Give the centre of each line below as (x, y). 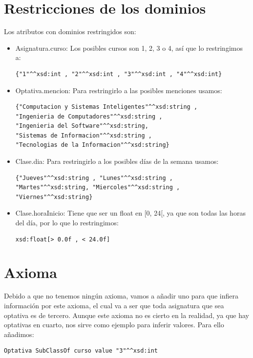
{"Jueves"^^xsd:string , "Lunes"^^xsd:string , (94, 178)
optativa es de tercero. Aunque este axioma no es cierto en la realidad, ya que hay (126, 315)
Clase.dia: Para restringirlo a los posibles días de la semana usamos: (117, 161)
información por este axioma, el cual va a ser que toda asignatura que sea (114, 305)
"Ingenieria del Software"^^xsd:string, (82, 126)
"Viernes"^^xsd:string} (54, 197)
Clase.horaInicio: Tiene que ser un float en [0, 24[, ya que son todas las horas (130, 213)
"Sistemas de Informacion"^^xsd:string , (84, 135)
